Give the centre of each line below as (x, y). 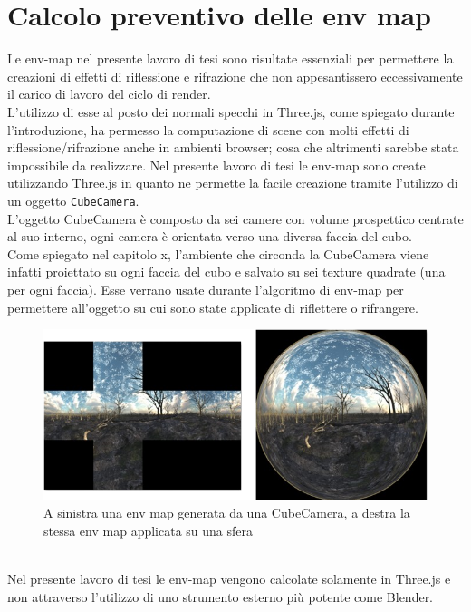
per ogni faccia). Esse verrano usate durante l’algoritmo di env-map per (206, 289)
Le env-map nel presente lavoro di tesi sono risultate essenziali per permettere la (231, 58)
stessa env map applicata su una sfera (149, 531)
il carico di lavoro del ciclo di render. (109, 94)
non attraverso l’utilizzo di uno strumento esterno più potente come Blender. (221, 596)
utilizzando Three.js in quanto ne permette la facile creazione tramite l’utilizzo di (233, 183)
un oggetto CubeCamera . (73, 200)
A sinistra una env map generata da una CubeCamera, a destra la (227, 513)
